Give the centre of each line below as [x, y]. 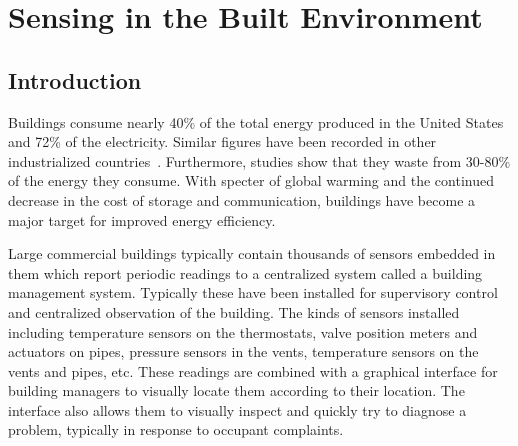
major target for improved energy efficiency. [142, 219]
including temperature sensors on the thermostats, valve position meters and [243, 331]
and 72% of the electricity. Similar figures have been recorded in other [222, 141]
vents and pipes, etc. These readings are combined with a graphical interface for [253, 370]
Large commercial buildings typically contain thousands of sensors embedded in [252, 253]
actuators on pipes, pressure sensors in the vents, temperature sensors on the [243, 351]
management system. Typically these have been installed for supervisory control [253, 292]
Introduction [75, 79]
